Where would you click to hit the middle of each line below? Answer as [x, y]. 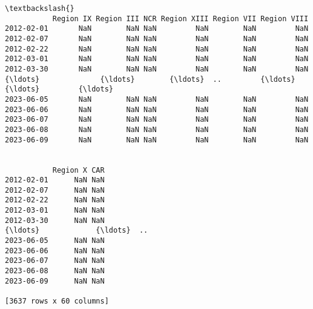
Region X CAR [78, 170]
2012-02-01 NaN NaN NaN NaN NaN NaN [157, 29]
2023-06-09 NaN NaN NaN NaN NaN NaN [157, 140]
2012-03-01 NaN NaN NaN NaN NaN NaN [157, 59]
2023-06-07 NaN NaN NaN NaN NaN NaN [157, 120]
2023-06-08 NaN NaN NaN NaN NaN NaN [157, 129]
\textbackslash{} [40, 8]
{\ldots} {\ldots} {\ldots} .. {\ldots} [150, 79]
